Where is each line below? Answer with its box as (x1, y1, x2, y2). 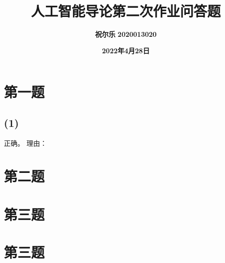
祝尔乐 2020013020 (95, 29, 157, 39)
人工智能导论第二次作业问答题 (30, 1, 221, 21)
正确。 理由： (4, 138, 47, 148)
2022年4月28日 (102, 45, 150, 55)
